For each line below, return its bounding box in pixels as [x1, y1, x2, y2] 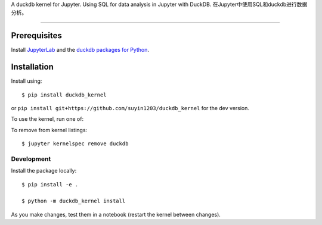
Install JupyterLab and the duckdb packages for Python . [11, 46, 149, 54]
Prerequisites [11, 30, 62, 41]
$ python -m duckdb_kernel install [21, 198, 126, 205]
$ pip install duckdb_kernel [21, 91, 107, 98]
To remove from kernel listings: [11, 126, 88, 133]
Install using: [11, 77, 42, 85]
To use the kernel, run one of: [11, 115, 83, 123]
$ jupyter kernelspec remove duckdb [21, 140, 129, 147]
